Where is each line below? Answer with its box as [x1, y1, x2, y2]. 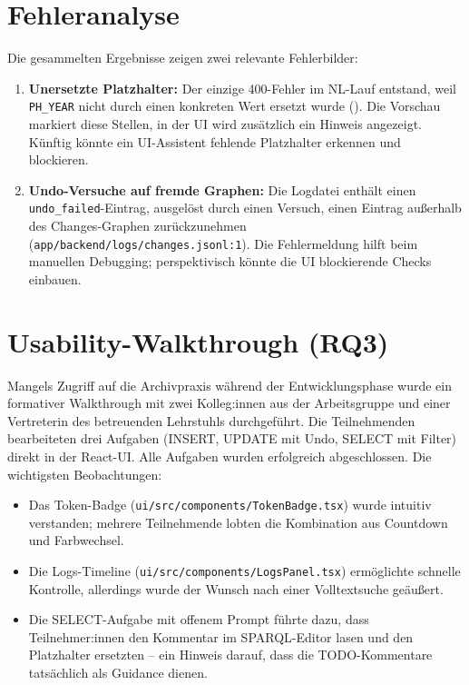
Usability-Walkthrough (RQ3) [7, 323, 389, 360]
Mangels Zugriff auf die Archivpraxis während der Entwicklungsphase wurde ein [7, 375, 452, 394]
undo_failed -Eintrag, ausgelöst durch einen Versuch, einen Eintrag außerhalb [28, 198, 462, 217]
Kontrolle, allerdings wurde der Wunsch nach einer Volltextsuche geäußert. [28, 579, 444, 598]
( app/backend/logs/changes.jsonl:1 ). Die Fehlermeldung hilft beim [28, 233, 418, 253]
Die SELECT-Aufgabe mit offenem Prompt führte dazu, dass [28, 610, 369, 629]
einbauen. [28, 269, 82, 288]
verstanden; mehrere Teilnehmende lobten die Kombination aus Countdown [28, 512, 448, 531]
